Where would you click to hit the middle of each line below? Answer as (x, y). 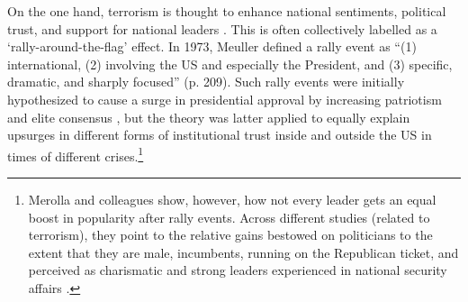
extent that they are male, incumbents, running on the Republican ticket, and (243, 252)
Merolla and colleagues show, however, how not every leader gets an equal (232, 199)
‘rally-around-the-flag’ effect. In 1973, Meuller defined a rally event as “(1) (212, 46)
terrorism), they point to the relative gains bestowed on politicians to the (230, 235)
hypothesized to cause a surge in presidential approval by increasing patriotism (225, 99)
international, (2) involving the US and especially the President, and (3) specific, (230, 64)
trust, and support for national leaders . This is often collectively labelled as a (222, 28)
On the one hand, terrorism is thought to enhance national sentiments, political (227, 11)
